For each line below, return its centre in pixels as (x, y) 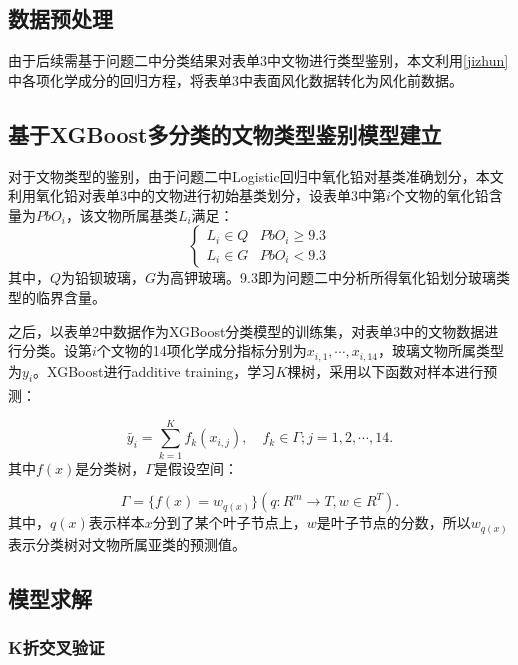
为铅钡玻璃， (103, 277)
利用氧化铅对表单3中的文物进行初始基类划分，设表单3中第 (197, 195)
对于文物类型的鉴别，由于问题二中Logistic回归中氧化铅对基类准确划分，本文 (256, 175)
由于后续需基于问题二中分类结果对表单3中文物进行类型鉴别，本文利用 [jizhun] (258, 60)
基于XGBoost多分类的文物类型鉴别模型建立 (225, 133)
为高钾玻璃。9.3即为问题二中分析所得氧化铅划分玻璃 (326, 277)
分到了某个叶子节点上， (229, 522)
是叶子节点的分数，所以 (393, 522)
